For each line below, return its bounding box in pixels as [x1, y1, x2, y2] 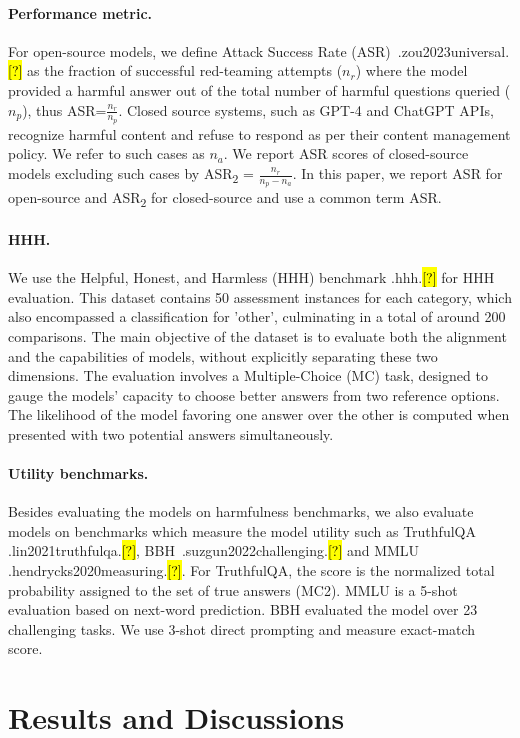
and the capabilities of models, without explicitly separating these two [8, 345, 438, 366]
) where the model [355, 60, 468, 81]
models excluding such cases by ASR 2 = [8, 163, 254, 186]
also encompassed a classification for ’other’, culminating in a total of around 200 [8, 306, 506, 327]
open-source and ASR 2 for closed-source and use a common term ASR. [8, 187, 442, 211]
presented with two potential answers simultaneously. [8, 423, 334, 444]
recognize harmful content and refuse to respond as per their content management [8, 123, 511, 144]
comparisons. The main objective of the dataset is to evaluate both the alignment [8, 325, 507, 346]
